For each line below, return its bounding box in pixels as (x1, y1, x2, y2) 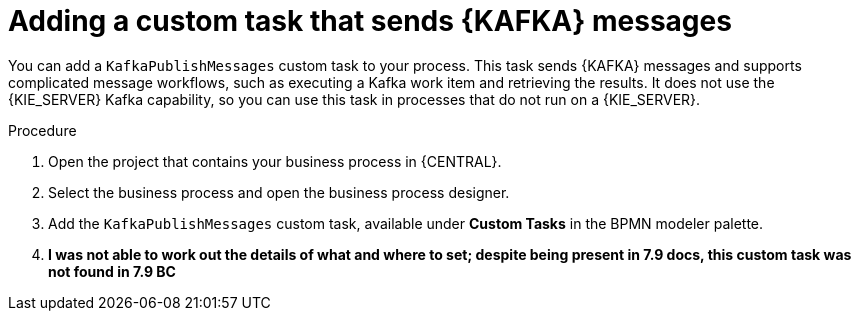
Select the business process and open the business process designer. (48, 183, 510, 201)
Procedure (8, 121, 77, 139)
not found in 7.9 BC (48, 262, 176, 280)
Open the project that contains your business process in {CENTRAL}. (48, 152, 502, 170)
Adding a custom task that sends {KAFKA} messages (8, 4, 732, 38)
